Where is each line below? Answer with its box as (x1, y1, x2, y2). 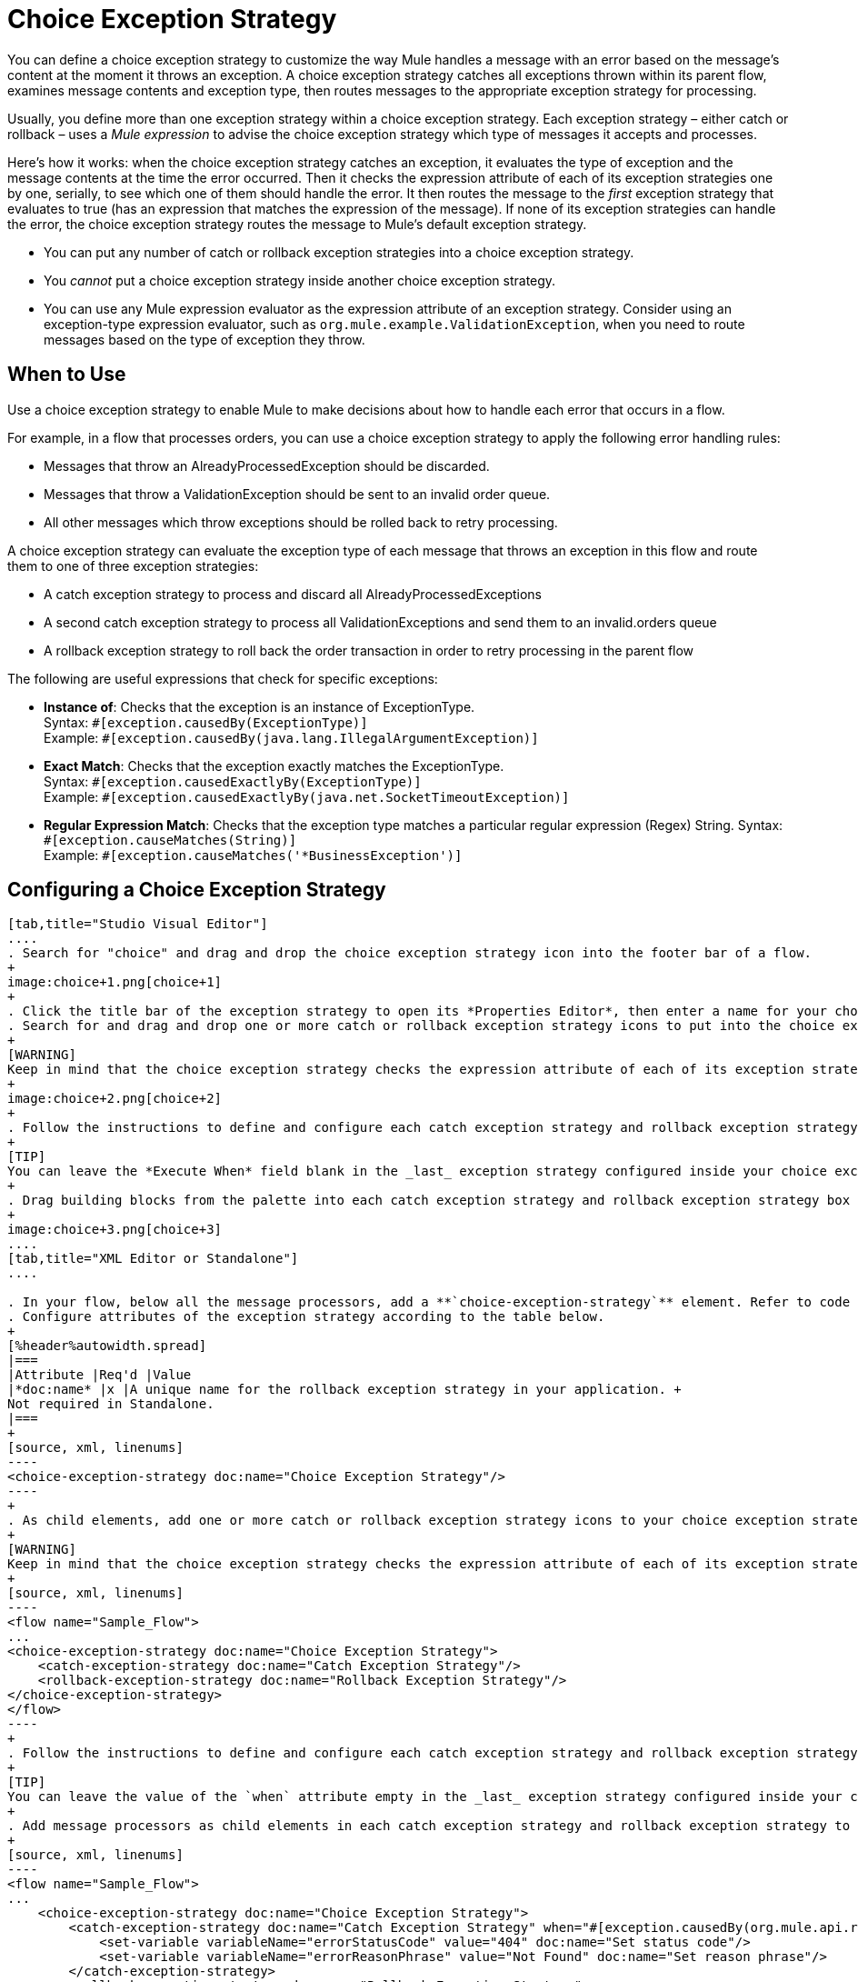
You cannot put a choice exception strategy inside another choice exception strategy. (44, 272, 556, 288)
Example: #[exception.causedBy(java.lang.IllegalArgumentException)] (44, 729, 539, 746)
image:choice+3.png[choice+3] (7, 1222, 223, 1237)
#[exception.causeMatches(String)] (44, 832, 297, 847)
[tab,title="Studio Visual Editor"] (7, 916, 268, 932)
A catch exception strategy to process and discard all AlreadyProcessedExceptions (44, 586, 542, 602)
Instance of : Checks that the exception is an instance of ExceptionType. (44, 698, 475, 715)
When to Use (7, 363, 126, 386)
